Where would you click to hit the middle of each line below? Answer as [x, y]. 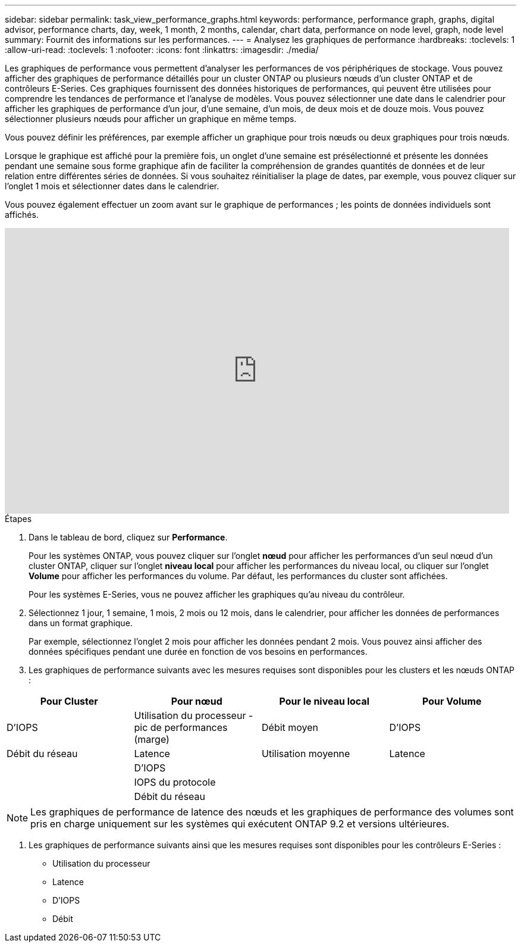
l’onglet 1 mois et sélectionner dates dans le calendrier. [112, 186]
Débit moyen [290, 727]
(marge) [152, 739]
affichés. [22, 215]
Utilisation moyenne [306, 754]
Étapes [18, 519]
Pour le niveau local [324, 701]
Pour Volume [452, 701]
